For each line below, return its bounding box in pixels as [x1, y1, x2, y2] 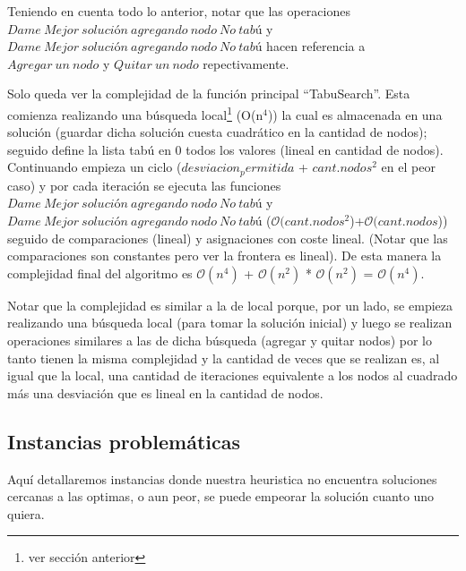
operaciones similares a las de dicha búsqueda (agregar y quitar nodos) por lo [7, 331, 432, 350]
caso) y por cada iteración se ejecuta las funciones [7, 175, 281, 194]
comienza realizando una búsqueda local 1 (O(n [7, 102, 263, 124]
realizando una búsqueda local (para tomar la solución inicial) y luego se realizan [7, 313, 453, 332]
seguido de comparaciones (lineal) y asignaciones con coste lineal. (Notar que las [7, 228, 448, 247]
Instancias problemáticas [7, 427, 240, 455]
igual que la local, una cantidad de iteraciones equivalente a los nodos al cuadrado [7, 366, 458, 385]
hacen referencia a [266, 37, 366, 55]
